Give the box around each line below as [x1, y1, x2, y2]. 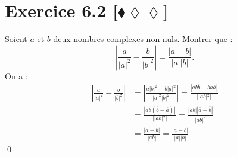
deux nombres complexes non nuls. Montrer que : [53, 33, 233, 45]
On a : [5, 69, 28, 82]
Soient [5, 33, 27, 45]
